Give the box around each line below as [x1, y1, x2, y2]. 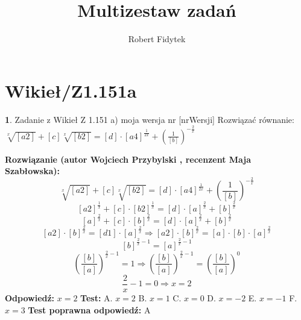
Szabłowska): [5, 165, 60, 177]
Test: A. [80, 292, 113, 304]
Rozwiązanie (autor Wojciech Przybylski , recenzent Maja [5, 152, 252, 165]
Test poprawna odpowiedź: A [28, 303, 151, 316]
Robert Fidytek [128, 33, 186, 45]
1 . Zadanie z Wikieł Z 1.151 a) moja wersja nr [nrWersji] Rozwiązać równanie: [5, 113, 294, 125]
